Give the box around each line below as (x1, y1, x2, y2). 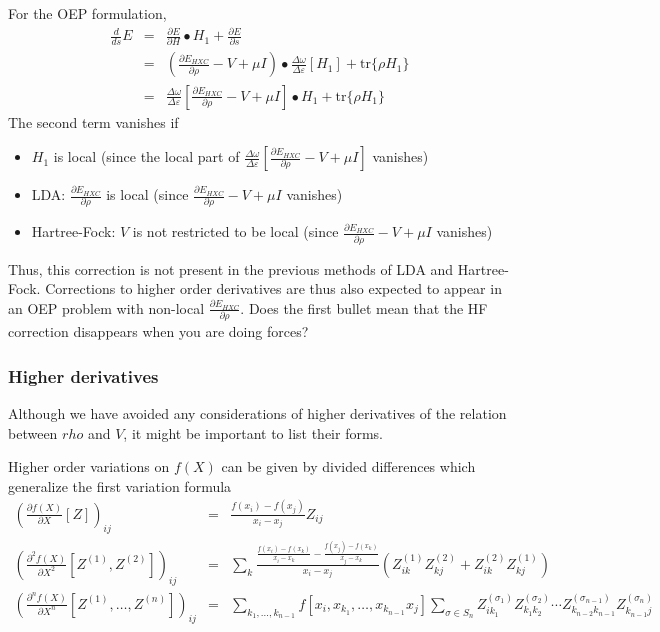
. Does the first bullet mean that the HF (240, 297, 488, 318)
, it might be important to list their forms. (123, 422, 383, 443)
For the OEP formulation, (8, 3, 167, 23)
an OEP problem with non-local (8, 297, 205, 318)
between (8, 422, 58, 443)
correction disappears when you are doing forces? (8, 321, 309, 342)
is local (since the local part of (53, 146, 240, 167)
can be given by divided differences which (221, 456, 476, 477)
